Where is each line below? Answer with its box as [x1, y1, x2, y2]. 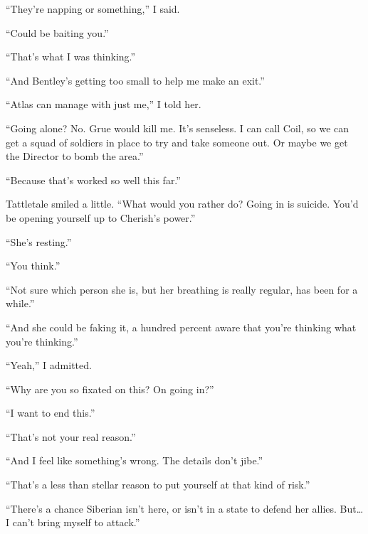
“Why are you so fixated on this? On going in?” [6, 381, 214, 396]
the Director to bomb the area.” [6, 149, 144, 164]
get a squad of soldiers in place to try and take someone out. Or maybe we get [6, 134, 348, 149]
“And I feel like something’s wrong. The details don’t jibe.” [6, 453, 263, 468]
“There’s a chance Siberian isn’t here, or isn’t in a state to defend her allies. [6, 501, 337, 516]
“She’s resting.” [6, 234, 72, 249]
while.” [6, 296, 35, 311]
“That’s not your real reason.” [6, 429, 136, 444]
